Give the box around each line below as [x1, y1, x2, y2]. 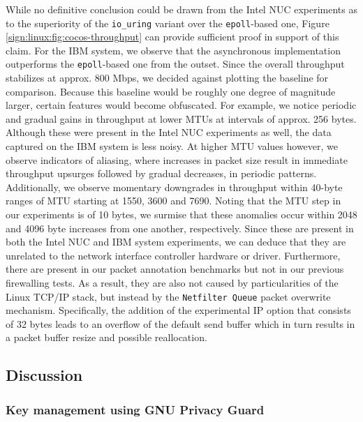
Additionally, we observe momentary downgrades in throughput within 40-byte [6, 179, 343, 194]
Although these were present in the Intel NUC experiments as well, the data [6, 125, 332, 140]
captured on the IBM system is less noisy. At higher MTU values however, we [6, 139, 338, 153]
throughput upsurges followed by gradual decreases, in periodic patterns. [6, 166, 317, 181]
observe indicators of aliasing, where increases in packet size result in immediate [6, 152, 348, 167]
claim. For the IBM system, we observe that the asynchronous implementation [6, 43, 341, 57]
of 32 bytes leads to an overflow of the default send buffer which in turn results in [6, 316, 355, 331]
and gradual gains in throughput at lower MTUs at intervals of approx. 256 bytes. [6, 111, 357, 126]
